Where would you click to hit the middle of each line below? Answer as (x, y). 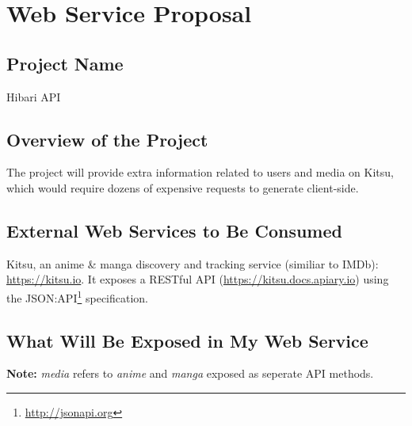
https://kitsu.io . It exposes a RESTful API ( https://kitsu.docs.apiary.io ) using (198, 279)
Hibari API (34, 96)
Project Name (65, 63)
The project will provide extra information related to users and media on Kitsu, (200, 172)
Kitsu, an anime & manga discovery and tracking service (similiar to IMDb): (193, 263)
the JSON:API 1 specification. (78, 296)
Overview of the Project (107, 139)
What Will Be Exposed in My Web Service (187, 340)
